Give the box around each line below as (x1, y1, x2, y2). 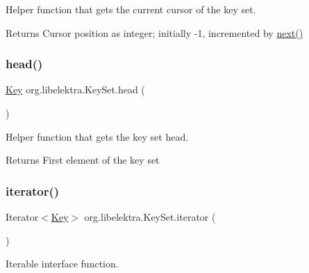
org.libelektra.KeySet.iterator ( (84, 210, 216, 224)
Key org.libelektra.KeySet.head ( (6, 82, 145, 97)
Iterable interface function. (6, 256, 119, 271)
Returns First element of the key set (6, 153, 160, 167)
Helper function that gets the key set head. (6, 129, 189, 143)
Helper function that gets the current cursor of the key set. (6, 2, 256, 16)
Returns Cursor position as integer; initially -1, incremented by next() (6, 25, 303, 40)
